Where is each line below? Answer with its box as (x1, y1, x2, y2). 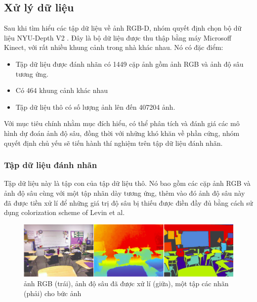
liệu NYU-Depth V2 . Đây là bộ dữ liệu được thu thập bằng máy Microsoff (4, 32, 231, 43)
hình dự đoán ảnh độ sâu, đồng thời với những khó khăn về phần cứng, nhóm (4, 128, 240, 138)
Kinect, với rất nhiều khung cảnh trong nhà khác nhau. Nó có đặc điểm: (4, 42, 223, 52)
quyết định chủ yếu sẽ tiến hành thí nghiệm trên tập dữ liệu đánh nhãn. (4, 137, 223, 148)
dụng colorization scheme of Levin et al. (4, 207, 125, 217)
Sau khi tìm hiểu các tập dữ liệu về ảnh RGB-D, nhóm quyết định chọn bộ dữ (4, 23, 242, 33)
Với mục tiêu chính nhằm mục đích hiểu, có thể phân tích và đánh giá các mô (4, 118, 240, 129)
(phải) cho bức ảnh (24, 288, 82, 299)
